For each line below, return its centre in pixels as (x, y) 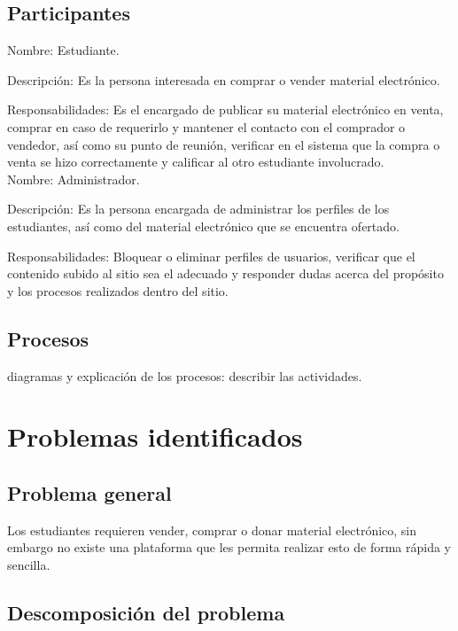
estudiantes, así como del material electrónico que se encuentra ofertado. (203, 226)
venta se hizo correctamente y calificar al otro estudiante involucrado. (196, 162)
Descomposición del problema (146, 612)
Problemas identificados (155, 436)
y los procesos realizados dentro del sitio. (118, 290)
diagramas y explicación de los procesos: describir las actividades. (185, 375)
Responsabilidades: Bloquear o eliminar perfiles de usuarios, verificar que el (211, 256)
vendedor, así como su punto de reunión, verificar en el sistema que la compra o (224, 144)
